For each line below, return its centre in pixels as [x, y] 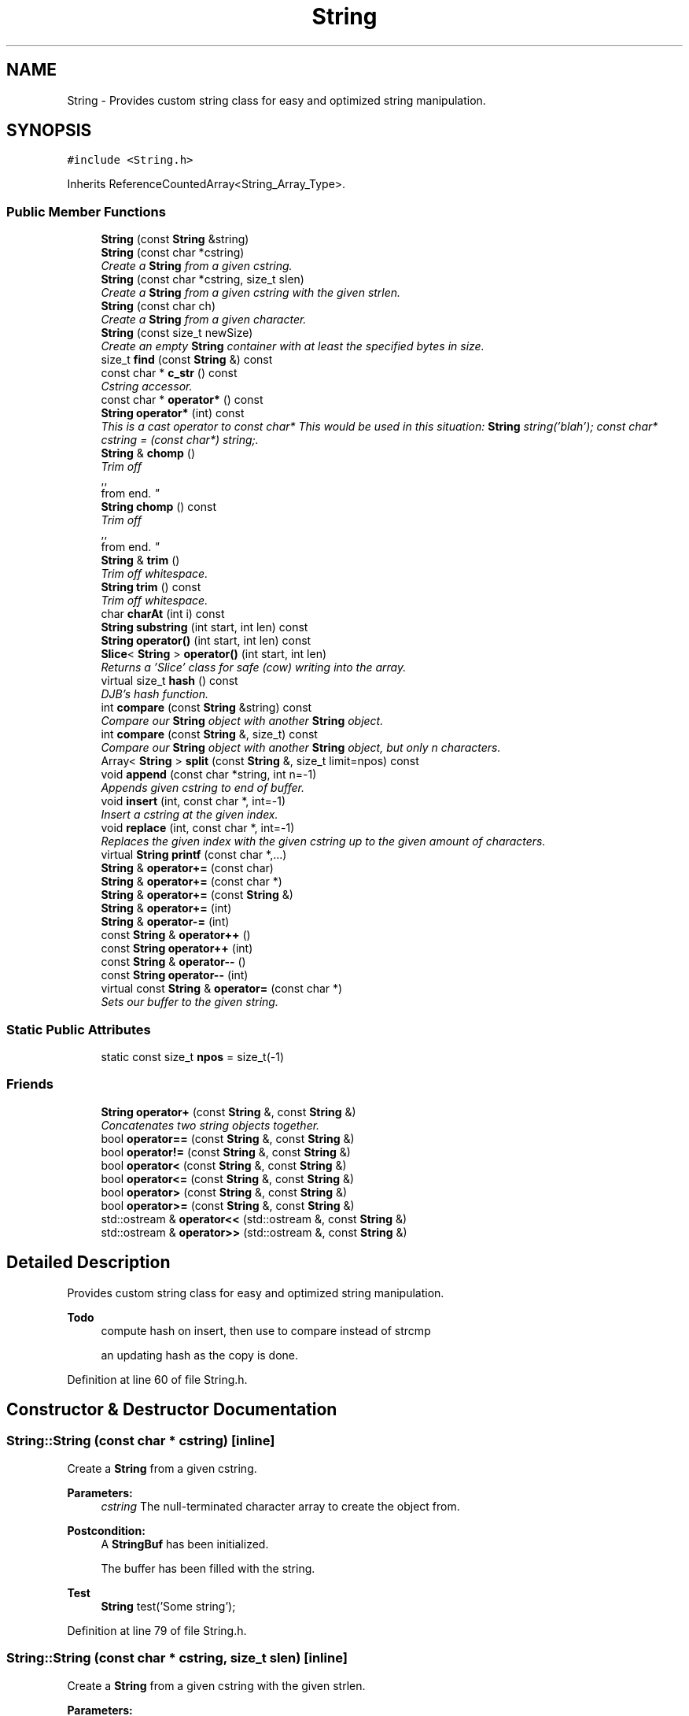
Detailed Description [88, 1263]
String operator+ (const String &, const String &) [228, 1111]
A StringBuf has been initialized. [185, 1544]
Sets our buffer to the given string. [190, 1002]
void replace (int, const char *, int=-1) [198, 828]
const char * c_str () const [169, 373]
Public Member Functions [86, 211]
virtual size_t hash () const [169, 681]
